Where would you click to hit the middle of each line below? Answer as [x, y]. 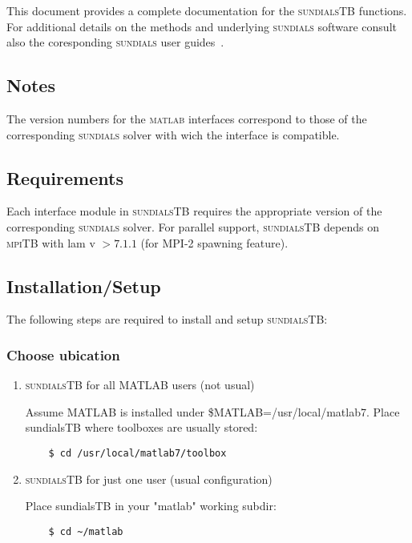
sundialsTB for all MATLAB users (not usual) [140, 385]
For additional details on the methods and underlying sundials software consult [202, 26]
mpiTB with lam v [51, 242]
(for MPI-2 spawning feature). [214, 242]
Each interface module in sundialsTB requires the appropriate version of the [194, 211]
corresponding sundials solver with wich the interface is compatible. [173, 134]
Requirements [65, 177]
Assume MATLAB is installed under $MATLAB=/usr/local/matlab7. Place [212, 411]
